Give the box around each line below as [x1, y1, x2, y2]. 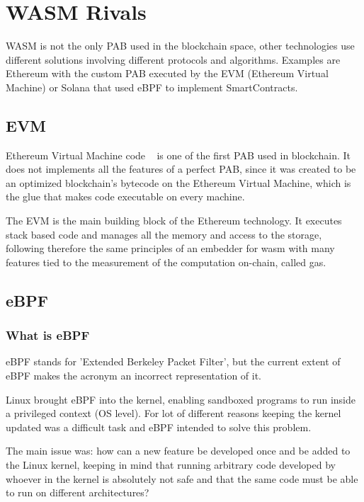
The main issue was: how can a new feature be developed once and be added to [6, 443, 351, 458]
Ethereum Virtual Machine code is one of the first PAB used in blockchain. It [6, 147, 351, 162]
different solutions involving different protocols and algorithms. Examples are [6, 52, 341, 67]
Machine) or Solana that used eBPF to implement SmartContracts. [6, 79, 298, 94]
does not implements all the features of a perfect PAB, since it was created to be [6, 161, 356, 176]
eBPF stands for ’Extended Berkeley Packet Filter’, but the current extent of [6, 354, 341, 369]
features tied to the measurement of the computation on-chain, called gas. [6, 254, 326, 269]
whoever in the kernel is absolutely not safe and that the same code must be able [6, 471, 358, 486]
